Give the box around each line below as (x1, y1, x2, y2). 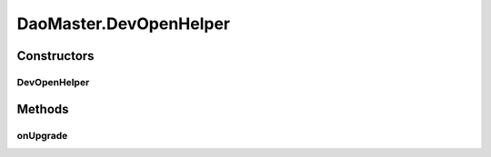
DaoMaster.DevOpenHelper (16, 14, 231, 34)
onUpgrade (16, 129, 68, 142)
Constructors (16, 48, 95, 64)
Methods (16, 101, 69, 117)
